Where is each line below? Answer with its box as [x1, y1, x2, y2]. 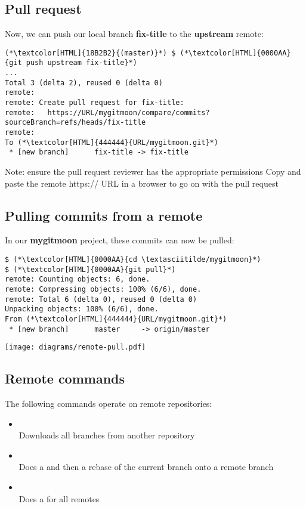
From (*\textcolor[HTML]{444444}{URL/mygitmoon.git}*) [5, 314, 227, 323]
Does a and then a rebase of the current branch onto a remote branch [18, 460, 274, 473]
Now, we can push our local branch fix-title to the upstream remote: [5, 27, 264, 40]
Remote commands [5, 369, 125, 388]
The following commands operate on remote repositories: [5, 397, 212, 410]
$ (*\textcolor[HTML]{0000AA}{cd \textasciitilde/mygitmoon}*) [5, 255, 261, 264]
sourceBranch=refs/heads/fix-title [5, 118, 146, 127]
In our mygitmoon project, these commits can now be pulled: [5, 234, 234, 246]
